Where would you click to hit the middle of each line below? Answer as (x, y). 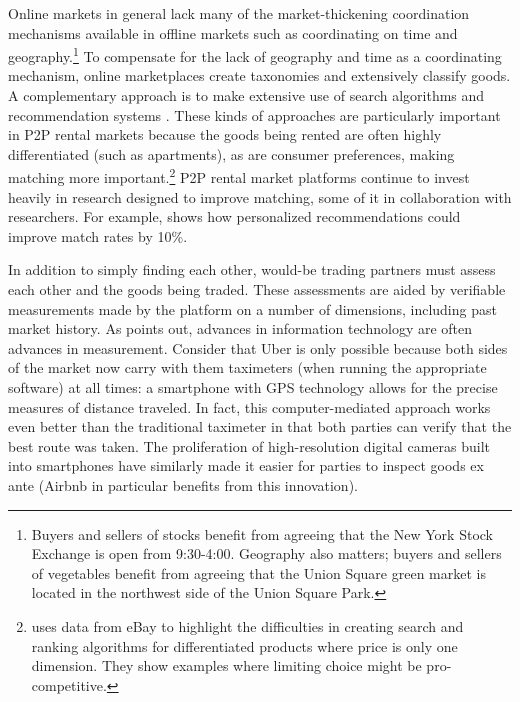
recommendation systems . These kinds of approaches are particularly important (254, 114)
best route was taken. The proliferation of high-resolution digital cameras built (249, 445)
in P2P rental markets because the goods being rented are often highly (225, 134)
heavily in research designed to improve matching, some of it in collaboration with (260, 196)
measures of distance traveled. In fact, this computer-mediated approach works (249, 406)
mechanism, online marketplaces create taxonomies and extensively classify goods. (259, 75)
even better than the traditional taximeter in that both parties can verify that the (260, 426)
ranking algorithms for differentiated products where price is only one (244, 645)
